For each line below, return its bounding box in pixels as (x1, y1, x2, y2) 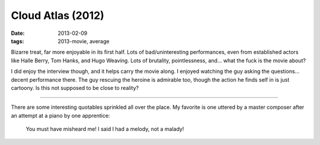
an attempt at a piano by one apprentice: (11, 112, 110, 119)
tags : (11, 37, 24, 44)
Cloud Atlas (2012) (11, 9, 105, 22)
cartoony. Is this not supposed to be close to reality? (11, 84, 139, 91)
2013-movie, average (57, 37, 110, 44)
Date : (11, 30, 25, 37)
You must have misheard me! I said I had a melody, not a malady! (25, 125, 184, 133)
